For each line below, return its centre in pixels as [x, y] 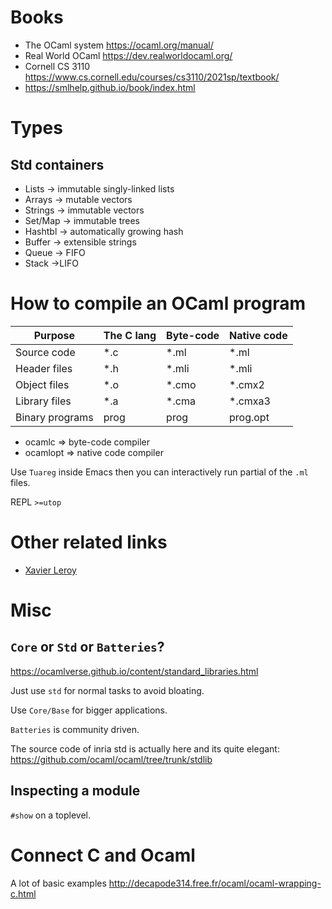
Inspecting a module [75, 791]
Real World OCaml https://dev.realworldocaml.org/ [128, 55]
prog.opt [249, 417]
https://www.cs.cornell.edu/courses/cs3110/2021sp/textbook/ [152, 77]
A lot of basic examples [58, 883]
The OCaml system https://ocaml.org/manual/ [119, 45]
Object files [42, 384]
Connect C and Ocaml [103, 855]
